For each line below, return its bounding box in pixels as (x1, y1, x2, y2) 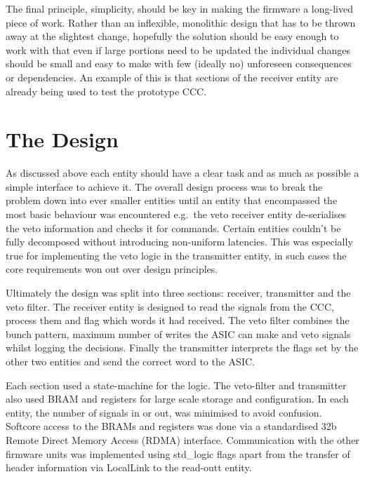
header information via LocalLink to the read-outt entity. (6, 460, 252, 475)
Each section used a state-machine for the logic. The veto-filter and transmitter (6, 377, 347, 392)
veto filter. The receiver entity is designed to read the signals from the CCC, (6, 299, 334, 313)
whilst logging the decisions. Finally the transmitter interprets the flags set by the (6, 340, 359, 355)
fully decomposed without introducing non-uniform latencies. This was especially (6, 234, 353, 249)
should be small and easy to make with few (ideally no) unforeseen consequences (6, 56, 352, 71)
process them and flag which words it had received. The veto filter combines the (6, 313, 350, 328)
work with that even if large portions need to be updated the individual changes (6, 42, 351, 57)
